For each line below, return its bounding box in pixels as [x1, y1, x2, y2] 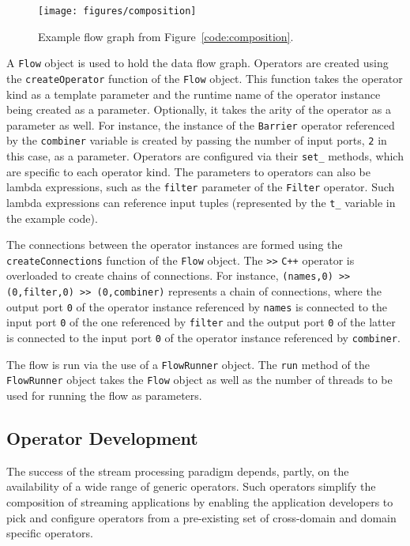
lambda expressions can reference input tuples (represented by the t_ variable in [6, 194, 396, 210]
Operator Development [6, 426, 198, 450]
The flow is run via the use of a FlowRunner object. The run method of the [6, 356, 370, 372]
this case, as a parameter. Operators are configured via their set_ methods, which [6, 148, 404, 164]
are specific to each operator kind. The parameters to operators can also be [6, 163, 371, 179]
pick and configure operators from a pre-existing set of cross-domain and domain [6, 509, 397, 525]
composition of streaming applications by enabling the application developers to [6, 494, 393, 510]
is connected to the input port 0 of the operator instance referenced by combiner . [6, 329, 401, 346]
